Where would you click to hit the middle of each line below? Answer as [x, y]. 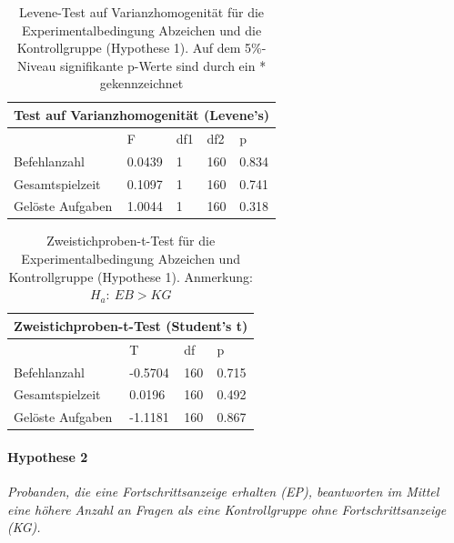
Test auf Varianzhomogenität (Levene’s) [142, 114]
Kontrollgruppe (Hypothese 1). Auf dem [129, 48]
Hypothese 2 [48, 456]
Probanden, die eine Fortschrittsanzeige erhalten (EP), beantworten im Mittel [223, 492]
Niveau [36, 65]
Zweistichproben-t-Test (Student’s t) [131, 325]
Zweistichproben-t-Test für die [131, 241]
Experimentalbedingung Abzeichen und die [141, 30]
